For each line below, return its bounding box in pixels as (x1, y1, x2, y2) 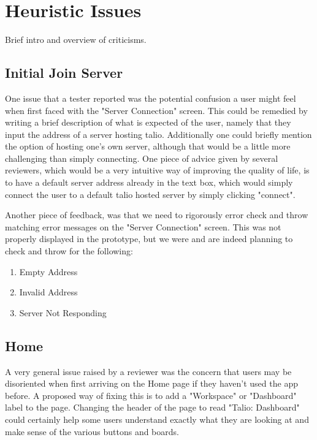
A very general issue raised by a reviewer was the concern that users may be (5, 365, 292, 377)
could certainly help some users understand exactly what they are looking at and (5, 413, 309, 425)
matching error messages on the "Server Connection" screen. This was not (5, 220, 281, 233)
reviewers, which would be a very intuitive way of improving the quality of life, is (5, 164, 310, 176)
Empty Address (19, 265, 78, 278)
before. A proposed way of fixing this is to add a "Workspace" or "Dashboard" (5, 389, 297, 401)
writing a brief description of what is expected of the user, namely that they (5, 116, 291, 129)
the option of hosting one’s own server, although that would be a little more (5, 140, 291, 153)
